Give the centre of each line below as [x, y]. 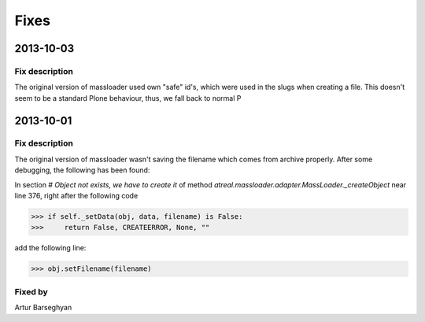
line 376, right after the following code [76, 196]
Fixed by [31, 291]
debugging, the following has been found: [82, 170]
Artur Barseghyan [43, 308]
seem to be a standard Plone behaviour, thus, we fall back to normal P [128, 98]
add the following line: [50, 248]
